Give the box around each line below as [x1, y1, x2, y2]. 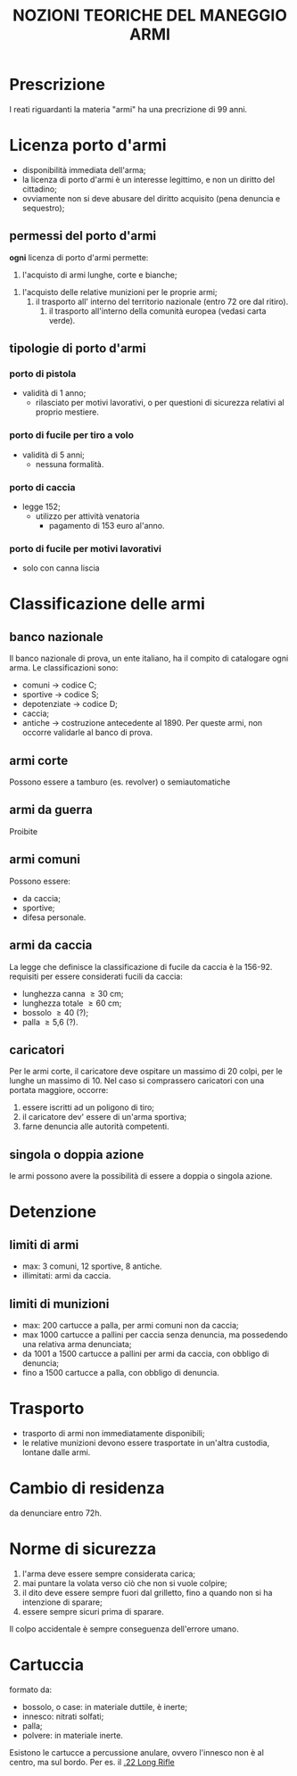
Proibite [9, 826, 38, 836]
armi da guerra [9, 802, 94, 818]
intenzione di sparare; [21, 1597, 103, 1607]
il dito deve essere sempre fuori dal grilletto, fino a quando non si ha [21, 1587, 273, 1598]
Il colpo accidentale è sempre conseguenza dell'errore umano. [9, 1624, 239, 1634]
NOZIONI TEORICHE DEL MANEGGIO [12, 5, 288, 26]
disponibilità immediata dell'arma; [21, 164, 146, 175]
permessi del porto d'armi [9, 228, 157, 243]
